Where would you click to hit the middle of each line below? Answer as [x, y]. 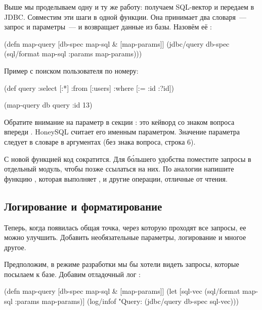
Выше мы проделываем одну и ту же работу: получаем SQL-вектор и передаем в [129, 7]
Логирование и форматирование [83, 206]
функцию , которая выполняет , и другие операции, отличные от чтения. [116, 178]
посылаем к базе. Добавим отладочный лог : [72, 274]
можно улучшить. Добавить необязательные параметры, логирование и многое [125, 237]
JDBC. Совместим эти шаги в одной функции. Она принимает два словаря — [125, 16]
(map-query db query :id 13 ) [48, 105]
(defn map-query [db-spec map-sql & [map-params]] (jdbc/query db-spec [117, 43]
